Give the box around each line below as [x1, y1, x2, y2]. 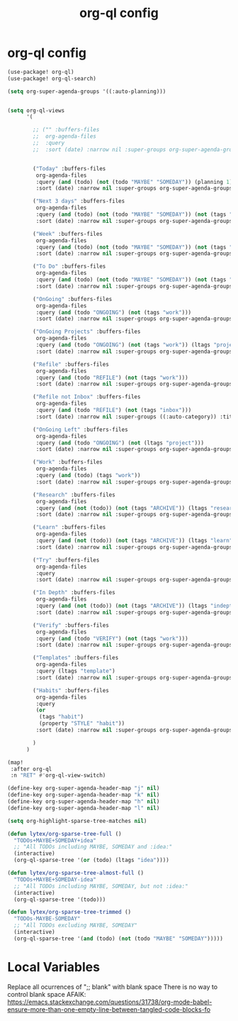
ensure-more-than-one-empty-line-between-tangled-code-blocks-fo [7, 1005, 211, 1013]
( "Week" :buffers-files [33, 230, 103, 237]
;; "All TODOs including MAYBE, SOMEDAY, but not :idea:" [13, 883, 189, 890]
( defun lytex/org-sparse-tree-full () [7, 830, 122, 837]
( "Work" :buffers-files [33, 459, 103, 466]
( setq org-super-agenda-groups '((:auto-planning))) [7, 87, 166, 95]
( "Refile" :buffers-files [33, 361, 110, 368]
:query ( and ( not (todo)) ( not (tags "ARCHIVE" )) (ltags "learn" [35, 537, 233, 545]
